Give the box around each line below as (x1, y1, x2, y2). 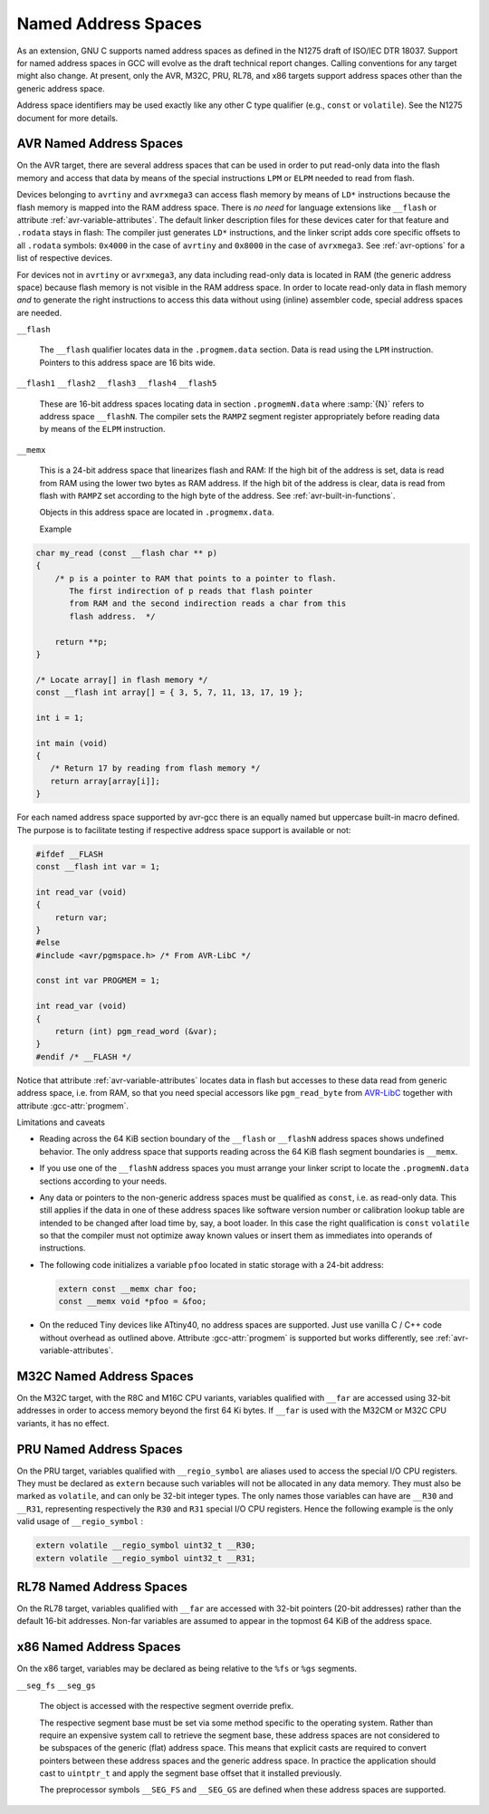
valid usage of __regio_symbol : (16, 1516, 144, 1527)
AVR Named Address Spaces (16, 136, 184, 151)
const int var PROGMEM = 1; (35, 975, 160, 986)
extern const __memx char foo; (58, 1283, 198, 1294)
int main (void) (35, 738, 109, 748)
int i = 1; (35, 712, 84, 723)
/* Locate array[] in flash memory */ (35, 675, 208, 685)
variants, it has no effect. (16, 1417, 110, 1428)
